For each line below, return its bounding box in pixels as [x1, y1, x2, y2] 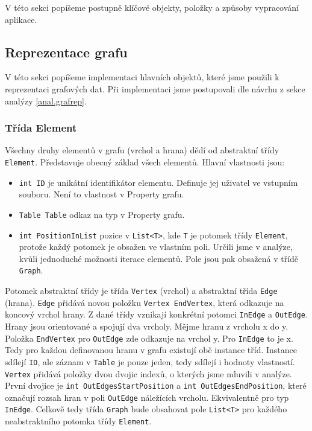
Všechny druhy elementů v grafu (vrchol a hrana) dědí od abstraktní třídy [5, 144, 279, 156]
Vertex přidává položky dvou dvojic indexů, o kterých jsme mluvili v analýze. [5, 367, 292, 380]
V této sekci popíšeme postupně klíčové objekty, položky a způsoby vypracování [5, 1, 299, 13]
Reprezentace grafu [5, 42, 128, 61]
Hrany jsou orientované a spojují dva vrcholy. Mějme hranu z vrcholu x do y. [5, 320, 289, 333]
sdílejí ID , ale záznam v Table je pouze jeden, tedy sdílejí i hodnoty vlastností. [5, 355, 295, 368]
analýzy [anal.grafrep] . [5, 94, 87, 107]
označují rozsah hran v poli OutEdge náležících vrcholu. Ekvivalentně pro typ [5, 391, 289, 403]
